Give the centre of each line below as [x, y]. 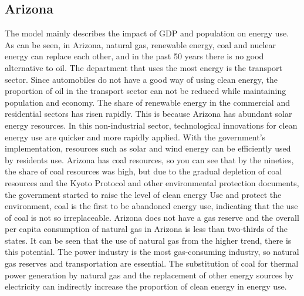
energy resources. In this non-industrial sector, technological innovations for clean [151, 125]
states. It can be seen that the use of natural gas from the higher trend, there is [148, 240]
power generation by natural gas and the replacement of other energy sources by [149, 275]
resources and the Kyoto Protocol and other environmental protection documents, [152, 182]
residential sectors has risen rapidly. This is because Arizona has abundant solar [148, 114]
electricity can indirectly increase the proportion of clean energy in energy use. [146, 286]
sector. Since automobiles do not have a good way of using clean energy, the [141, 79]
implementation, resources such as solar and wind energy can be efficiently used [148, 148]
